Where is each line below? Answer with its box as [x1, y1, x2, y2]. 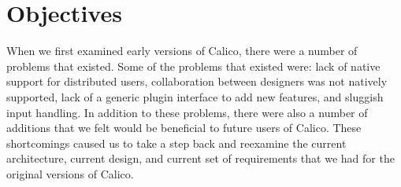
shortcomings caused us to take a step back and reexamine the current [6, 134, 347, 151]
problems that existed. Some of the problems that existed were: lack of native [6, 57, 381, 74]
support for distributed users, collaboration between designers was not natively [6, 73, 388, 90]
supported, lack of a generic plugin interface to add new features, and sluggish [6, 88, 384, 104]
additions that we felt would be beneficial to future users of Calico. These [6, 119, 362, 136]
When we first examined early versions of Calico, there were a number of [6, 42, 358, 59]
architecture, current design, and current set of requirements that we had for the [6, 150, 395, 167]
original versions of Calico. [6, 165, 134, 181]
